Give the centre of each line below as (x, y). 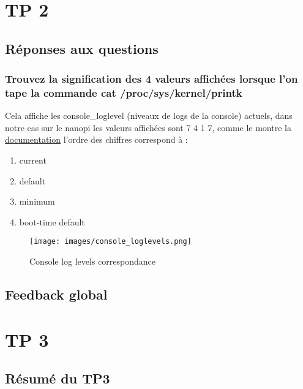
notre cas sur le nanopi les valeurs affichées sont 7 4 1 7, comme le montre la (148, 127)
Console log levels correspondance (93, 261)
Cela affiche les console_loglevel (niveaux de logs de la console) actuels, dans (149, 115)
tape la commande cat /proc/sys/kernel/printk (124, 93)
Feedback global (56, 294)
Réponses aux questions (82, 48)
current (33, 160)
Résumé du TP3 (58, 378)
